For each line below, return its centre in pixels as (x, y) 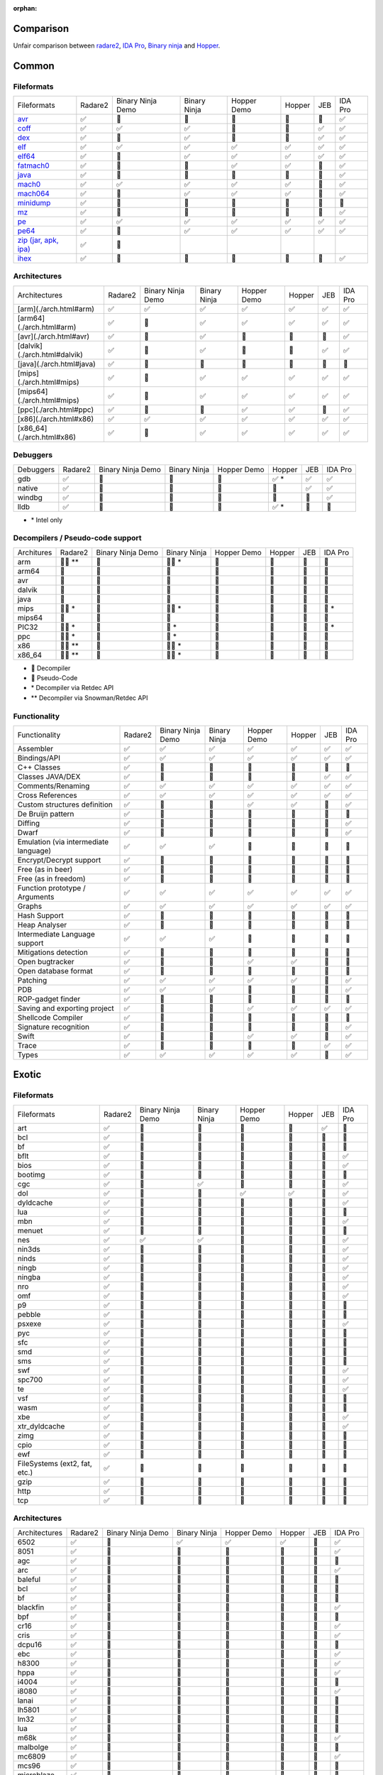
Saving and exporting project (66, 1008)
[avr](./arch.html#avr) (54, 336)
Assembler (35, 749)
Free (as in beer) (45, 870)
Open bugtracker (46, 962)
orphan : (25, 8)
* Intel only (47, 520)
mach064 (33, 194)
